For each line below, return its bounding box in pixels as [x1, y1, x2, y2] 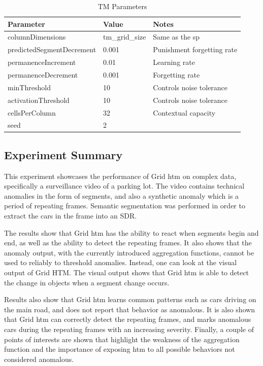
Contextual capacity [153, 107, 216, 118]
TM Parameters [97, 1, 147, 11]
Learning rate [153, 57, 195, 67]
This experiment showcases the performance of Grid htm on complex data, [4, 170, 237, 181]
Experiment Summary [4, 147, 123, 162]
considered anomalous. [4, 353, 74, 364]
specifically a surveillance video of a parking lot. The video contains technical [4, 180, 245, 191]
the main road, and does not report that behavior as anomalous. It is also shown [4, 304, 255, 314]
